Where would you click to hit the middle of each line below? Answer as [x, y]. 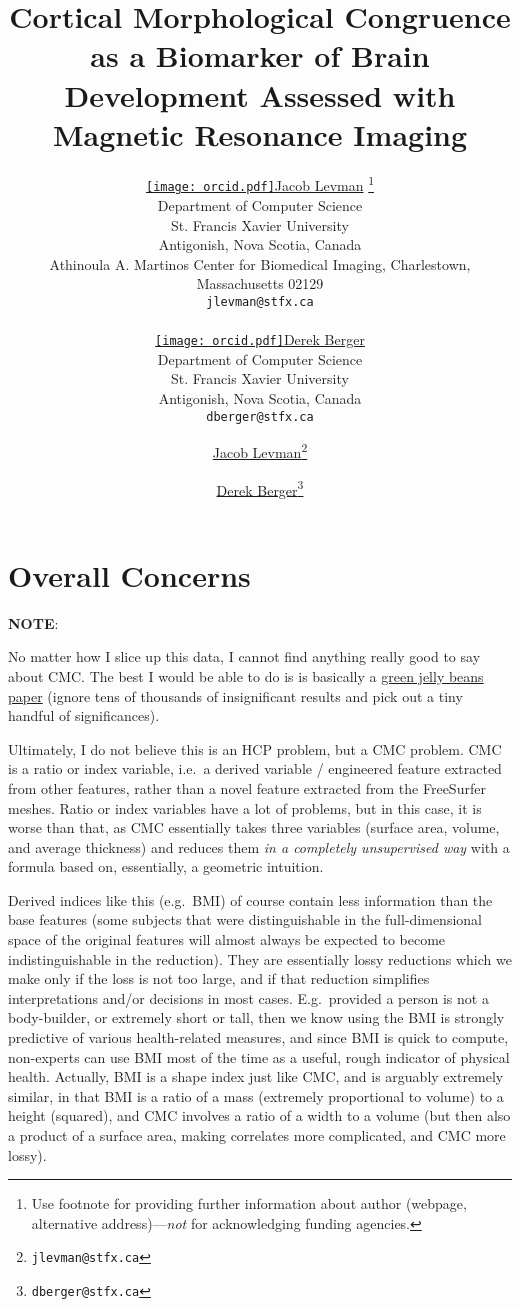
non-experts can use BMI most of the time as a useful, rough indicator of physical [259, 1056]
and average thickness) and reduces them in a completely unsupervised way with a [259, 846]
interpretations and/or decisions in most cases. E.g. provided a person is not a [248, 997]
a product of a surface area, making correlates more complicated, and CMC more [257, 1135]
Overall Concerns [129, 574]
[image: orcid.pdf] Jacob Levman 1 [260, 184]
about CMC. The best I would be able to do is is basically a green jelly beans [246, 675]
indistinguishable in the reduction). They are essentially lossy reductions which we [260, 958]
